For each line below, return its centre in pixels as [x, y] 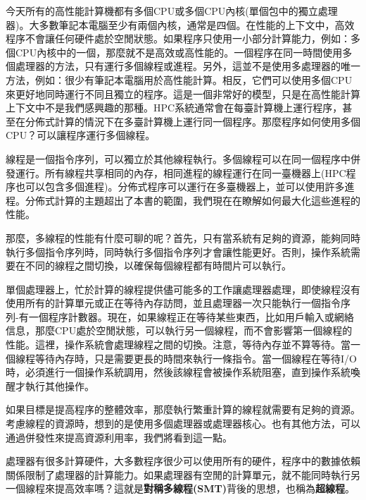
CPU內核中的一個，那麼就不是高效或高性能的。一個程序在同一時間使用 [179, 52]
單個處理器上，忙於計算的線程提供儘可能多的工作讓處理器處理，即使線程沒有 [183, 289]
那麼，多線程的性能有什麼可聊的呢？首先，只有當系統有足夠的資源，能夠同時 [183, 237]
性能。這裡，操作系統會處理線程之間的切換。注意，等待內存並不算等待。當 [178, 344]
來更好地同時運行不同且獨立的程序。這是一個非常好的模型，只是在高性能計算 [183, 93]
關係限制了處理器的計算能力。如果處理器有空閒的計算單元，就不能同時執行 [178, 474]
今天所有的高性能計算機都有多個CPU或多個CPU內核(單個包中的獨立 [162, 11]
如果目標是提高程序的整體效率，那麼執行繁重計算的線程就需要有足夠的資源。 [183, 409]
